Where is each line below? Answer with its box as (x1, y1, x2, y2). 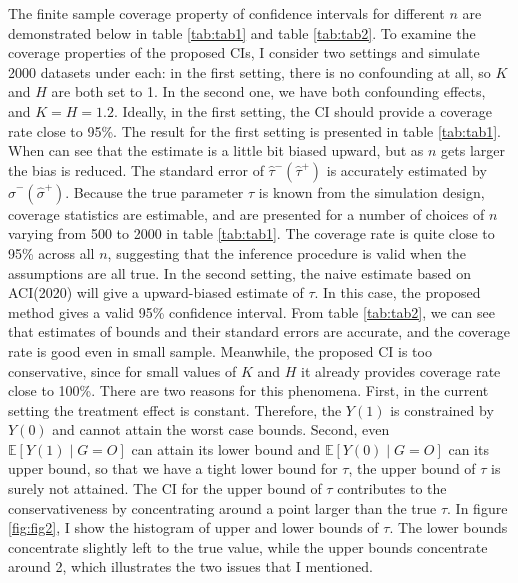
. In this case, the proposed (314, 282, 481, 303)
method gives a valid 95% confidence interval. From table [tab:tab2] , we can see (8, 301, 495, 322)
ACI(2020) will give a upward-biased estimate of (8, 282, 304, 303)
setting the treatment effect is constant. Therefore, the (8, 399, 342, 420)
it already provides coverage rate (301, 360, 501, 381)
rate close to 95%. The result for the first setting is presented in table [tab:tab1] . (8, 120, 501, 141)
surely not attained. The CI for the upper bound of (8, 478, 322, 499)
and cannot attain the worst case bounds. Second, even (52, 419, 390, 440)
